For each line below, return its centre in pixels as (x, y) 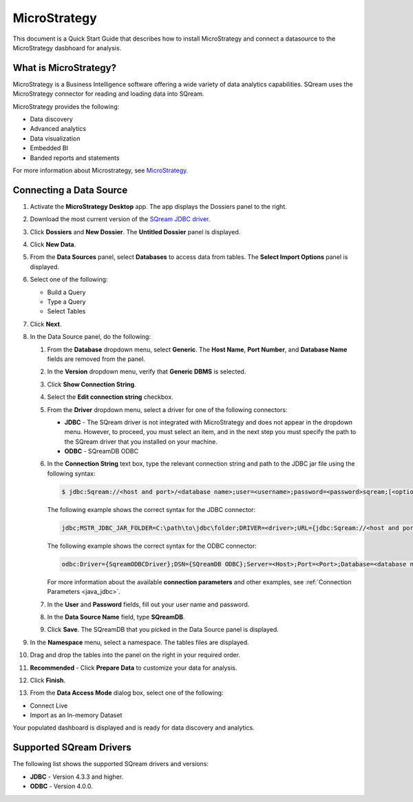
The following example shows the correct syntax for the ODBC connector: (152, 546)
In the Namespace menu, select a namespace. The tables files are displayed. (139, 642)
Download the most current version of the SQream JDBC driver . (120, 219)
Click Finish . (47, 680)
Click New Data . (53, 245)
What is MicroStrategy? (65, 68)
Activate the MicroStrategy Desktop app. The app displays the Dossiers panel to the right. (158, 206)
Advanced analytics (58, 129)
